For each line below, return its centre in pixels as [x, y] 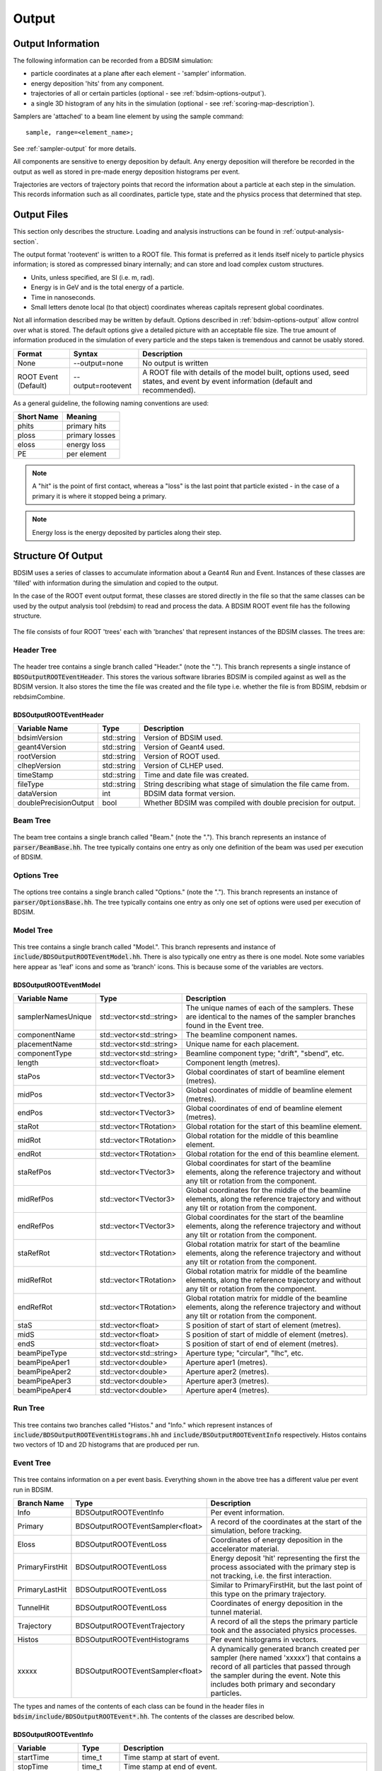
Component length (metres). [233, 1063]
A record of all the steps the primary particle [284, 1622]
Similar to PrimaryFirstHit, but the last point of [286, 1585]
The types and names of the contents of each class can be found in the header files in [139, 1707]
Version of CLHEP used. [184, 765]
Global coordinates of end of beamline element [264, 1109]
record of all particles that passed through [280, 1667]
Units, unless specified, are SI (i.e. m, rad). [93, 277]
